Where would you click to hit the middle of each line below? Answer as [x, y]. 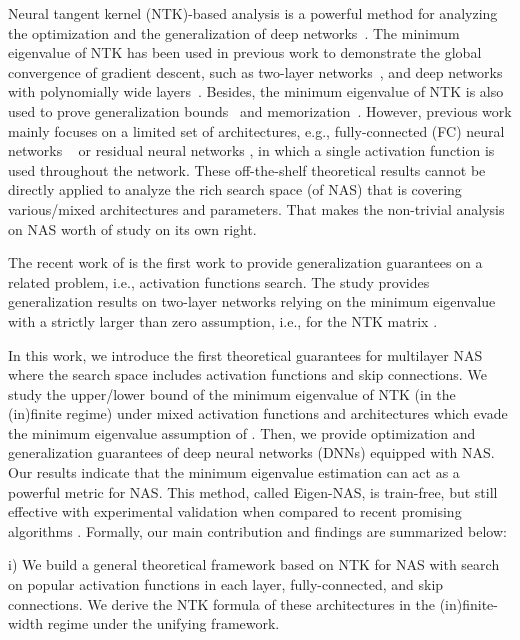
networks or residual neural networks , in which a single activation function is [251, 150]
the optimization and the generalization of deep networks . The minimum [234, 32]
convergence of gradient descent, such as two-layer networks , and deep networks [255, 71]
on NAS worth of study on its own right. [132, 228]
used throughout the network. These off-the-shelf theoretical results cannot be [247, 169]
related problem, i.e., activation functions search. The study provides [219, 281]
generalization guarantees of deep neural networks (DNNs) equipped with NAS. [251, 452]
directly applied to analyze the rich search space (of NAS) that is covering [235, 189]
